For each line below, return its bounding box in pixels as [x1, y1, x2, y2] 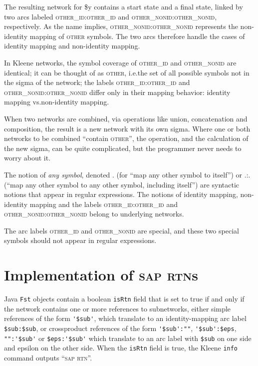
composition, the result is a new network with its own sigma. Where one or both [4, 123, 251, 133]
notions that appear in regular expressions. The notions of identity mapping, [4, 189, 238, 199]
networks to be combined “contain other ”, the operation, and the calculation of [4, 133, 249, 143]
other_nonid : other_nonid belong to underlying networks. [4, 208, 184, 219]
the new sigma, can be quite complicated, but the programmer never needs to [4, 142, 242, 153]
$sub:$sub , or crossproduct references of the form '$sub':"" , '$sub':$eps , [4, 323, 237, 333]
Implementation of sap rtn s [4, 264, 198, 285]
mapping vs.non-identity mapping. [4, 96, 109, 107]
